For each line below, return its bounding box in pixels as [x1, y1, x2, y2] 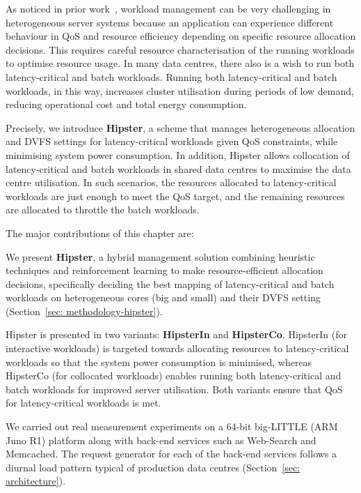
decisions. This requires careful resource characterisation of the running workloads [6, 42, 355, 56]
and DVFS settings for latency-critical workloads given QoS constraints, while [6, 134, 338, 149]
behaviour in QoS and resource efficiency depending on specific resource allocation [6, 29, 356, 43]
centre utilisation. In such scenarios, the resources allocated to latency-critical [6, 175, 337, 190]
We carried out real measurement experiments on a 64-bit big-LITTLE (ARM [6, 419, 338, 434]
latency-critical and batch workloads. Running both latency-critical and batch [6, 69, 337, 84]
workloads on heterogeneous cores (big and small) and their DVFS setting [6, 290, 321, 305]
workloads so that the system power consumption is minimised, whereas [6, 354, 312, 369]
